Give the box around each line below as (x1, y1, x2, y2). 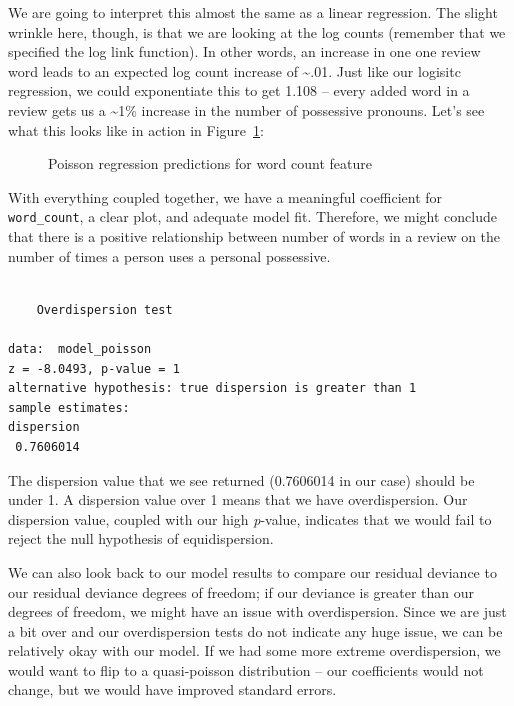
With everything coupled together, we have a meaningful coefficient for (8, 186, 443, 207)
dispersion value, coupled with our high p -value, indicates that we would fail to (8, 508, 492, 529)
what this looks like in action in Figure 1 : (8, 119, 264, 140)
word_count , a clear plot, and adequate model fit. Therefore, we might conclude (8, 206, 497, 227)
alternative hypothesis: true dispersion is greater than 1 (8, 381, 417, 396)
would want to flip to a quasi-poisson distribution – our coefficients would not (8, 659, 484, 680)
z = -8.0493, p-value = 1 (8, 361, 180, 376)
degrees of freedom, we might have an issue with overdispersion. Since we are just (8, 601, 507, 622)
